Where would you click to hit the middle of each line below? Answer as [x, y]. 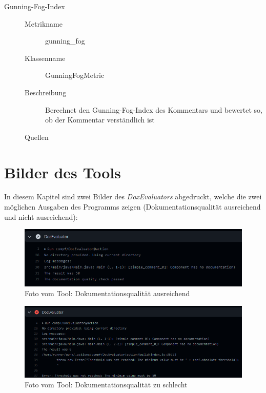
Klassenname [45, 58]
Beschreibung [46, 92]
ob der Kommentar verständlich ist [100, 120]
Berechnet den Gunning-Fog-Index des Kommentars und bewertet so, [154, 109]
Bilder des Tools [63, 172]
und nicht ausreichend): [41, 216]
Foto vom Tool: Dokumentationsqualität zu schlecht [106, 385]
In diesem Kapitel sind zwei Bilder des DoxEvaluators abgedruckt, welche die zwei [133, 196]
